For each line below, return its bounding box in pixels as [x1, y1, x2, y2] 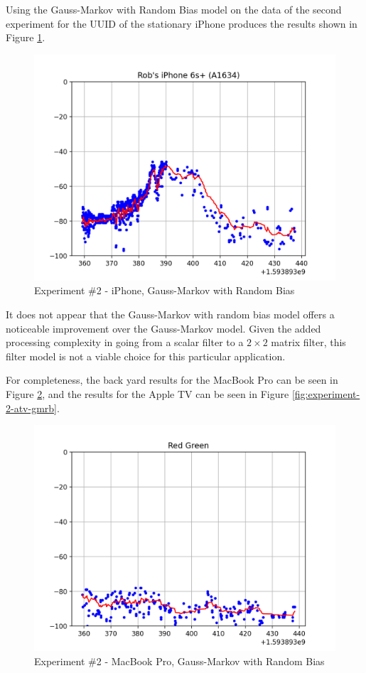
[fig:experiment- [291, 386, 360, 401]
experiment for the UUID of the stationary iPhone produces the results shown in [6, 16, 357, 31]
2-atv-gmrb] [6, 400, 57, 415]
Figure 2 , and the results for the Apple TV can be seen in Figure [6, 386, 289, 401]
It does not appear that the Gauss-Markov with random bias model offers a [6, 306, 335, 321]
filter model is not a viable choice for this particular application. [6, 348, 286, 363]
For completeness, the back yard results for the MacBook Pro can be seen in [6, 372, 338, 387]
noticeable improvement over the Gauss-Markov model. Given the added [6, 321, 321, 335]
